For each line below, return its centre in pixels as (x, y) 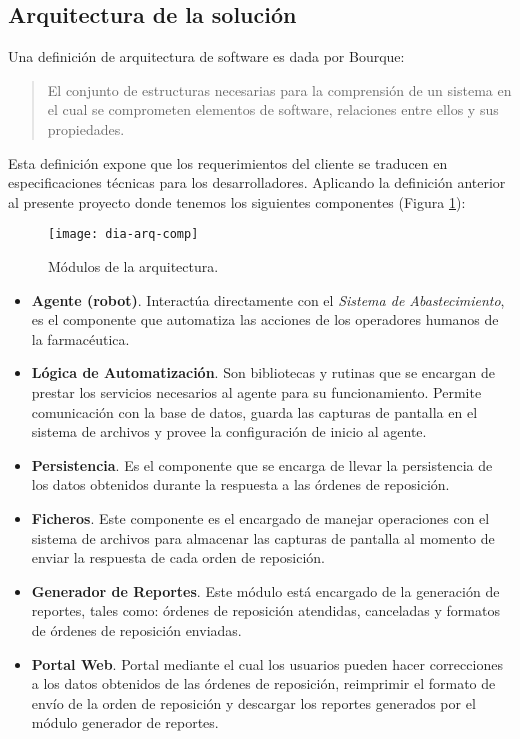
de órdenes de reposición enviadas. (136, 629)
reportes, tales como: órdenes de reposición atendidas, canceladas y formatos (265, 610)
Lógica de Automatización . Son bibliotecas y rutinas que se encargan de (263, 372)
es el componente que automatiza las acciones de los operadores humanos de (265, 319)
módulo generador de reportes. (125, 722)
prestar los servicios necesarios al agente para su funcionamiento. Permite (256, 391)
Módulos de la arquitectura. (133, 266)
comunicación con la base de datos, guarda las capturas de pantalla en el (254, 411)
